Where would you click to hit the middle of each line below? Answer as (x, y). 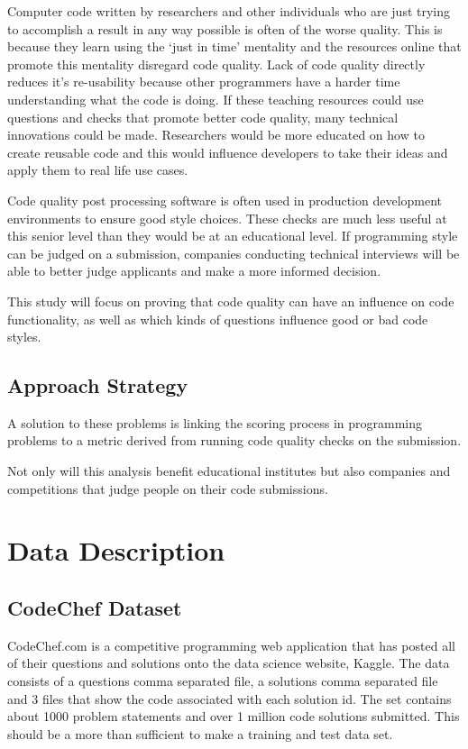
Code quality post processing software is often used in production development (225, 200)
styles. (24, 337)
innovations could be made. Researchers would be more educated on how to (216, 135)
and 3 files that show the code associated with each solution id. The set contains (229, 698)
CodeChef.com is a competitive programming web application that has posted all (231, 645)
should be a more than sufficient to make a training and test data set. (200, 733)
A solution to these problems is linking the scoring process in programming (215, 422)
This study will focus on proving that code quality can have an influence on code (231, 301)
